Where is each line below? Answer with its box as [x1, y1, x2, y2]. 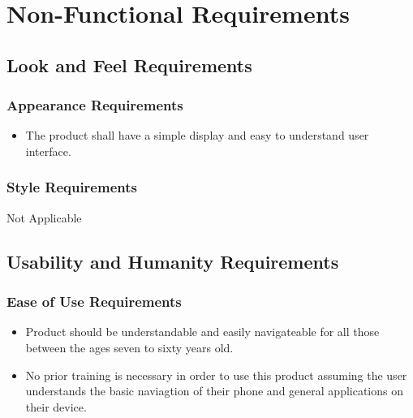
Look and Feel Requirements [6, 52, 252, 77]
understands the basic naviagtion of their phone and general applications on [25, 382, 404, 399]
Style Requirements [6, 177, 137, 197]
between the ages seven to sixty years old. [25, 338, 234, 356]
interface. [25, 142, 71, 159]
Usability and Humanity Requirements [6, 248, 339, 274]
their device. [25, 398, 87, 415]
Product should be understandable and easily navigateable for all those [25, 323, 380, 340]
